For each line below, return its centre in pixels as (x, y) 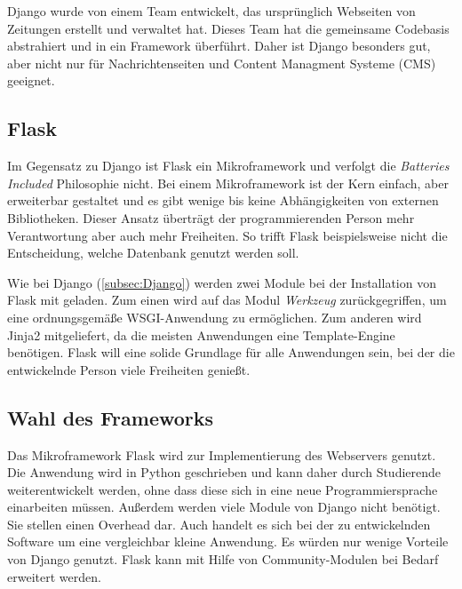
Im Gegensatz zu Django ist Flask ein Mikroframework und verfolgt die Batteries (228, 166)
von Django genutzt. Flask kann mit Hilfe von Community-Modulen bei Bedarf (223, 559)
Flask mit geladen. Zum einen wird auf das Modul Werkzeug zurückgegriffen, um (227, 300)
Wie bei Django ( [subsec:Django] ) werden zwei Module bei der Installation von (222, 282)
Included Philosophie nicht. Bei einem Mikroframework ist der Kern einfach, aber (228, 183)
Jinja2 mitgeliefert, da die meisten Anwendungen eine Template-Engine (201, 334)
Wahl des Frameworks (111, 417)
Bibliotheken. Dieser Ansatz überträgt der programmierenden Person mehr (211, 217)
